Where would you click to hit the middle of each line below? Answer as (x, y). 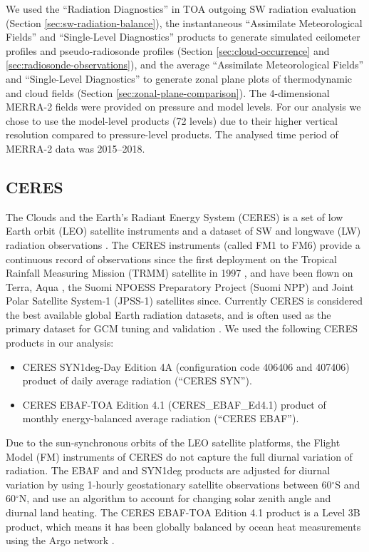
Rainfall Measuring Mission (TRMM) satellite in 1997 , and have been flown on (180, 273)
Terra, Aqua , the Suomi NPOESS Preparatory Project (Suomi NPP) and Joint (180, 286)
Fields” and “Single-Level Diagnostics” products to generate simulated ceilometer (183, 37)
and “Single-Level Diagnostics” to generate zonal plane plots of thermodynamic (179, 78)
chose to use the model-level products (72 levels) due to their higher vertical (172, 120)
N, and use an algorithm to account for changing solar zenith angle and (175, 498)
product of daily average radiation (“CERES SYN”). (137, 380)
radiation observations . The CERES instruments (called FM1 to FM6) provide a (183, 244)
